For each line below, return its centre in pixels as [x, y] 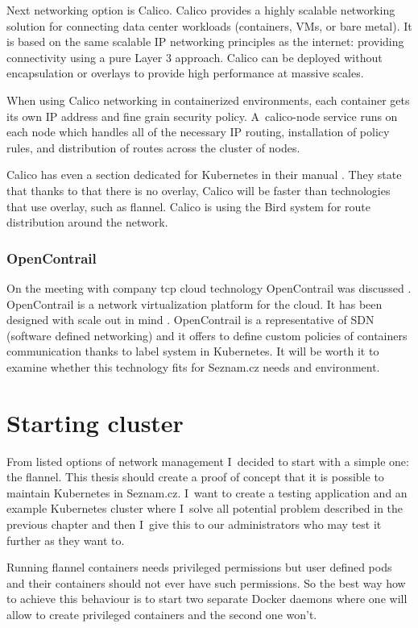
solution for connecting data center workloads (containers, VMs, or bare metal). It [209, 25]
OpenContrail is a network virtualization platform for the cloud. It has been [195, 304]
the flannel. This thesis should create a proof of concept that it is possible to [195, 477]
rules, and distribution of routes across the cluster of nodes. [153, 147]
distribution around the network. [87, 222]
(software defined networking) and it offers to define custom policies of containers [207, 335]
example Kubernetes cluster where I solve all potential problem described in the [205, 508]
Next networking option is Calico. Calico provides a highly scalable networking [201, 10]
